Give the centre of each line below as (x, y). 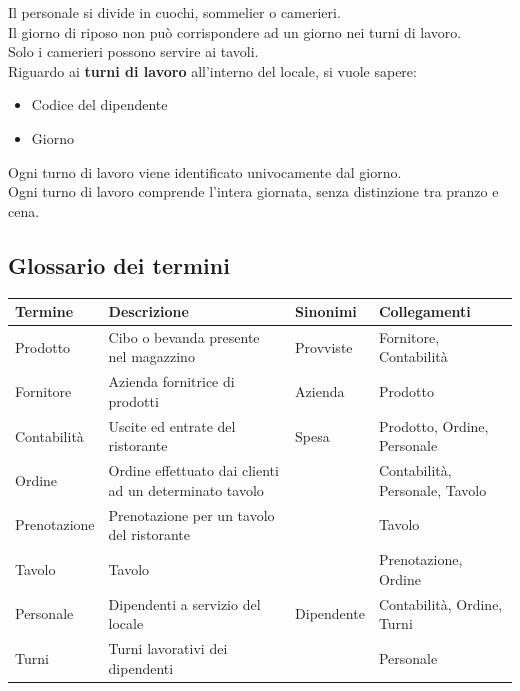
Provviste (324, 346)
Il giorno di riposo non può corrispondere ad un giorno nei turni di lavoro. (235, 31)
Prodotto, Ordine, (433, 425)
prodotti (133, 400)
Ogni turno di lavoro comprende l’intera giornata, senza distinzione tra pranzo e (253, 191)
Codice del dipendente (99, 104)
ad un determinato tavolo (186, 489)
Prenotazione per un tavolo (191, 514)
